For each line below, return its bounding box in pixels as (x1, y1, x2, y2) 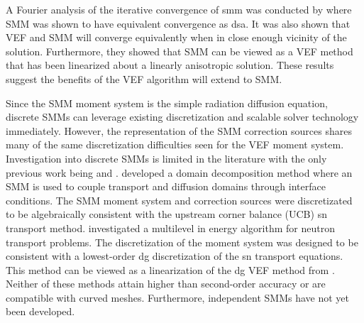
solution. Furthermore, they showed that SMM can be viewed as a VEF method (6, 43, 353, 58)
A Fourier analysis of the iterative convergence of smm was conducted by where (6, 2, 352, 16)
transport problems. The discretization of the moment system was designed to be (6, 234, 358, 249)
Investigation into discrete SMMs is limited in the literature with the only (6, 150, 327, 165)
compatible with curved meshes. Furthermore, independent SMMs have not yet (6, 290, 349, 305)
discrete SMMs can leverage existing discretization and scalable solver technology (6, 109, 359, 124)
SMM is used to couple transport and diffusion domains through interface (6, 179, 326, 194)
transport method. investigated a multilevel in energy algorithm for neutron (6, 220, 335, 235)
